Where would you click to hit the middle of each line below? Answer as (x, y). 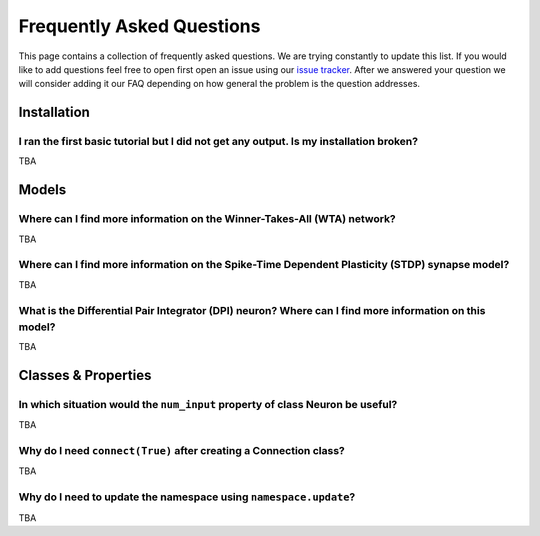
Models (42, 190)
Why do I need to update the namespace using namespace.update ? (187, 497)
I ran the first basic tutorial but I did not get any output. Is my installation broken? (218, 142)
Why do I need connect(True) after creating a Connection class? (181, 451)
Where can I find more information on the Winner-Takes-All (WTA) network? (207, 219)
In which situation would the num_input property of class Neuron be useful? (208, 404)
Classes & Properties (85, 375)
